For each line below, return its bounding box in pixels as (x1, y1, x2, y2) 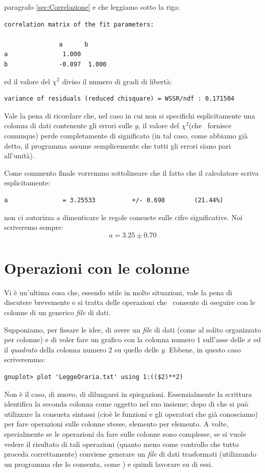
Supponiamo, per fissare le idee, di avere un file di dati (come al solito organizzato (4, 324, 261, 335)
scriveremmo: (4, 354, 45, 365)
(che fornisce (188, 120, 232, 131)
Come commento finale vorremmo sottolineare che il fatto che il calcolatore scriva (4, 167, 259, 178)
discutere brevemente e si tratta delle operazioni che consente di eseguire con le (4, 297, 255, 308)
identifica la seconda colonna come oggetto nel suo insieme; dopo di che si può (4, 398, 249, 409)
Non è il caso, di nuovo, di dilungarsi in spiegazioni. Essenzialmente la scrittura (4, 388, 252, 399)
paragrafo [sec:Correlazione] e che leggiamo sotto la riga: (4, 2, 180, 12)
